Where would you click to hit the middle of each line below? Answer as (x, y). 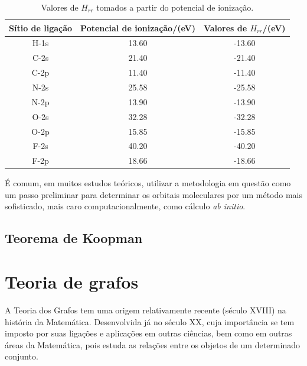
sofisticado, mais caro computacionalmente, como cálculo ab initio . (125, 206)
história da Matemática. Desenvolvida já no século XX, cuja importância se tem (150, 321)
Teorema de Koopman (74, 238)
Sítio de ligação (41, 27)
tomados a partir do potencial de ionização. (175, 7)
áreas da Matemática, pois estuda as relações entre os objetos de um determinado (152, 344)
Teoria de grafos (72, 282)
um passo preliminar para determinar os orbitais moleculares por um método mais (153, 194)
